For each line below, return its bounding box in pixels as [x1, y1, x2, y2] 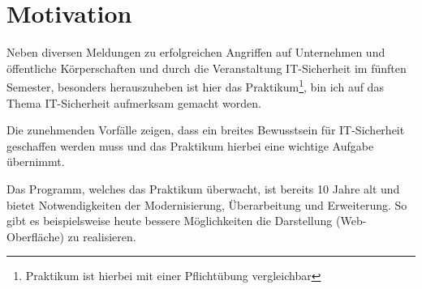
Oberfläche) [6, 227, 64, 244]
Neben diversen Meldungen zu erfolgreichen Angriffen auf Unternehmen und [6, 44, 385, 61]
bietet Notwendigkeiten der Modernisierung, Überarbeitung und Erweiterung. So [6, 196, 407, 213]
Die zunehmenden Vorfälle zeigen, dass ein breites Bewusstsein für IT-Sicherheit [6, 121, 405, 138]
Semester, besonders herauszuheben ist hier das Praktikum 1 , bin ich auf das [6, 76, 384, 95]
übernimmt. [6, 153, 65, 170]
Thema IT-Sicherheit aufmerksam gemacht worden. [6, 94, 261, 111]
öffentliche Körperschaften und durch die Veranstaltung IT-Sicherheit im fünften [6, 59, 407, 76]
